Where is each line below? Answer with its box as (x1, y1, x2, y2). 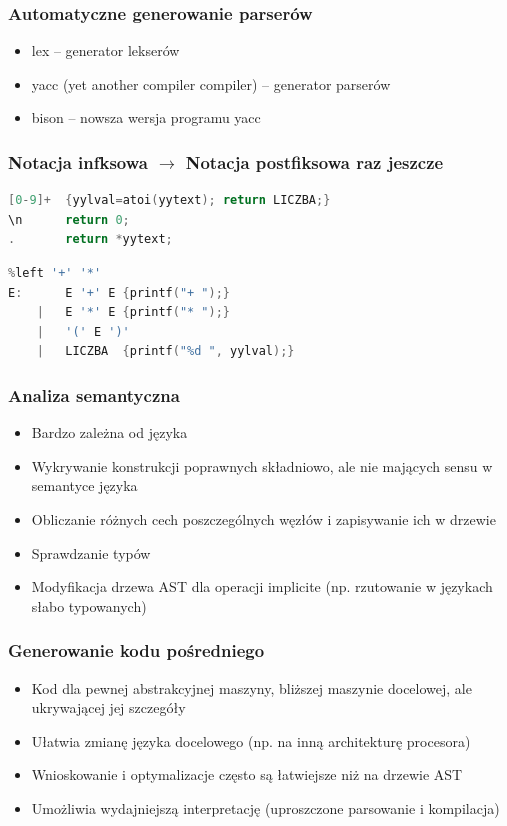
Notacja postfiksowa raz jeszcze (185, 149, 444, 174)
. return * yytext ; (8, 232, 173, 247)
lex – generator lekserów (31, 40, 180, 61)
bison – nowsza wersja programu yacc (31, 107, 261, 128)
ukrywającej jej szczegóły (31, 697, 186, 718)
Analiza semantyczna (8, 382, 180, 407)
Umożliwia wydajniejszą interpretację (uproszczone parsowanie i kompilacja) (31, 797, 500, 818)
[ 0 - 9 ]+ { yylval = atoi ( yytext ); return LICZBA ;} (8, 193, 331, 208)
